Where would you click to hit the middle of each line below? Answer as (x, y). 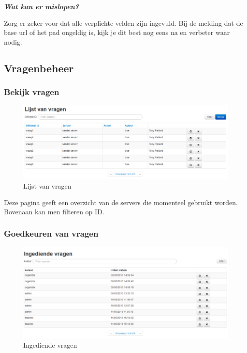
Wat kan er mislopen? (42, 6)
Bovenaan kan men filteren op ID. (54, 212)
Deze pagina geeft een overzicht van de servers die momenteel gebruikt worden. (121, 202)
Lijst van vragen (47, 185)
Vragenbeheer (39, 68)
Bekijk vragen (32, 92)
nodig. (13, 41)
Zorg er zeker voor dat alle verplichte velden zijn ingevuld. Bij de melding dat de (123, 23)
